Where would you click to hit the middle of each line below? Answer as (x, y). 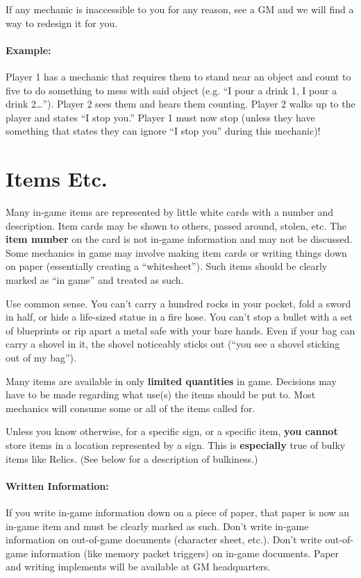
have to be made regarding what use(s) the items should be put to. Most (161, 394)
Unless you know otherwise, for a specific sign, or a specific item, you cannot (172, 431)
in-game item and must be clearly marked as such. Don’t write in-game (157, 526)
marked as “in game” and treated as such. (95, 280)
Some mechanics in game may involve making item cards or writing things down (176, 252)
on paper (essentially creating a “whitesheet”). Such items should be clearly (167, 266)
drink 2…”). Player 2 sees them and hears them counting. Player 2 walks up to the (180, 104)
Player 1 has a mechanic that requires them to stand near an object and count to (178, 76)
